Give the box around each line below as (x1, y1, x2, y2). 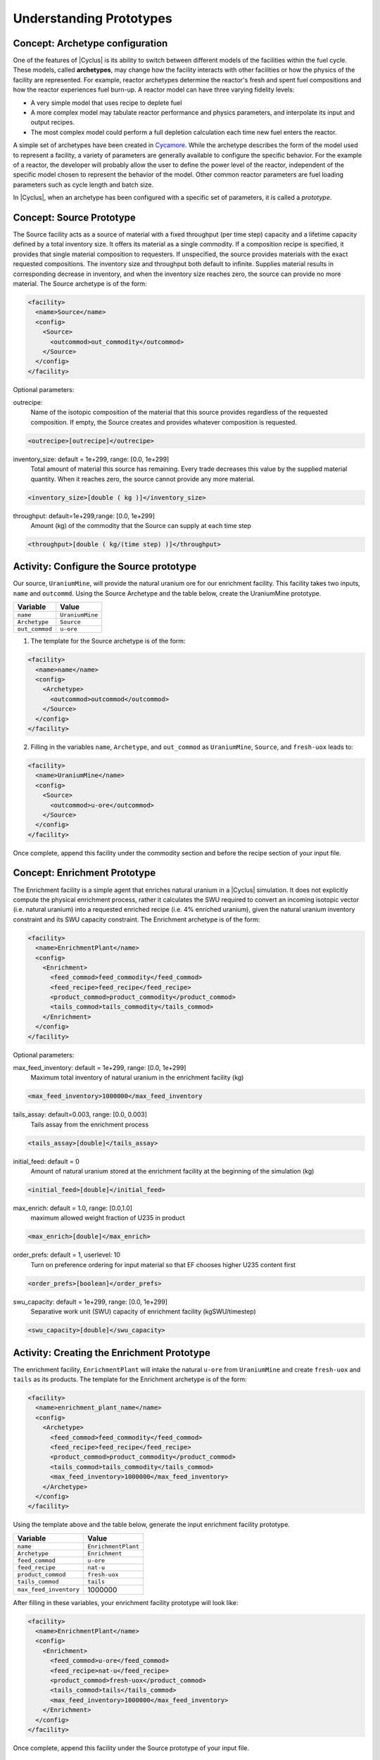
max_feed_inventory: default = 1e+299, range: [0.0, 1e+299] (13, 1064, 186, 1071)
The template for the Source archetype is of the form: (30, 637, 186, 646)
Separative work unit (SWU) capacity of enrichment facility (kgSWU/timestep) (30, 1307, 256, 1316)
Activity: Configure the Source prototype (13, 560, 197, 573)
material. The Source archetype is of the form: (13, 279, 147, 288)
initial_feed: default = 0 (13, 1157, 80, 1165)
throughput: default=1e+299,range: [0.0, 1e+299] (13, 511, 155, 520)
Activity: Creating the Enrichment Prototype (13, 1347, 210, 1359)
